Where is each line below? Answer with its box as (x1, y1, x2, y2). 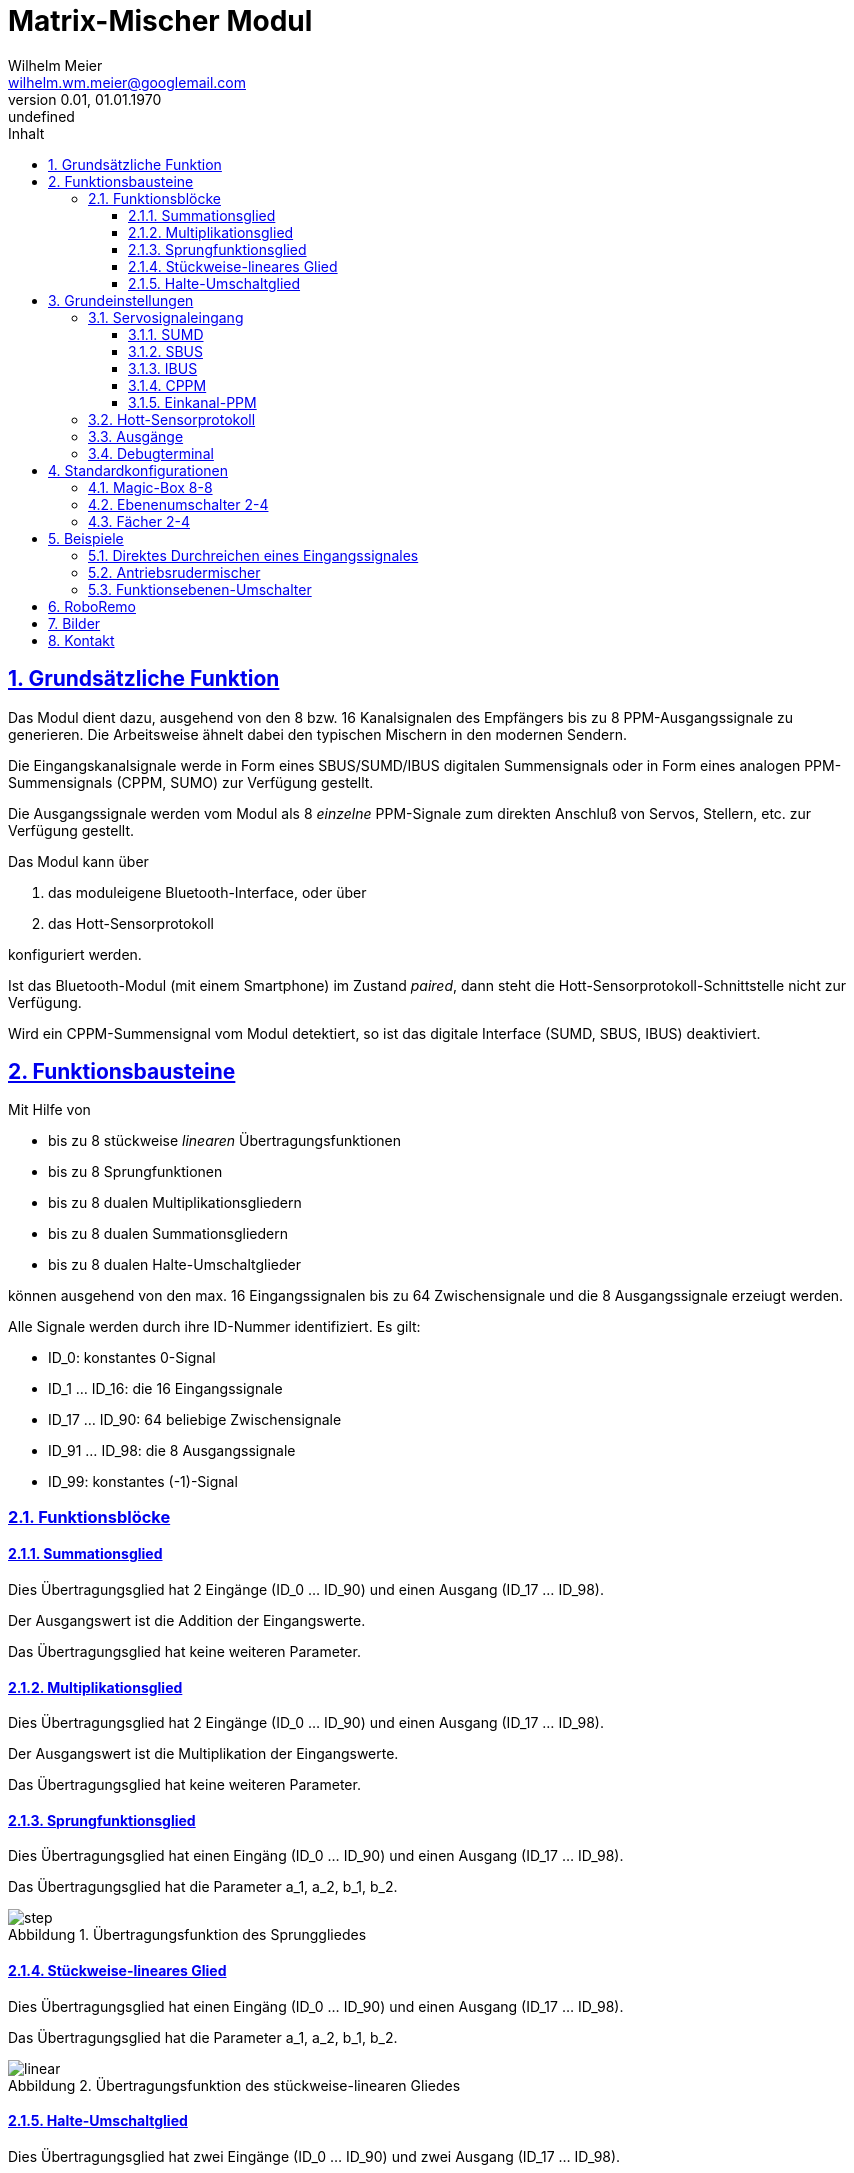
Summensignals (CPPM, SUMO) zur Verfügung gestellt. (8, 773, 374, 791)
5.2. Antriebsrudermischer (88, 563, 261, 581)
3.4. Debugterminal (88, 444, 214, 462)
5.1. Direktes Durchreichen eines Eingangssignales (88, 546, 419, 564)
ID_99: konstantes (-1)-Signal (48, 1473, 238, 1491)
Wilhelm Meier (8, 56, 103, 74)
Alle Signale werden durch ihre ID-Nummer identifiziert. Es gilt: (8, 1318, 421, 1336)
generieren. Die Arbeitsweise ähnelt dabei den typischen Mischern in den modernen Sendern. (8, 725, 627, 743)
